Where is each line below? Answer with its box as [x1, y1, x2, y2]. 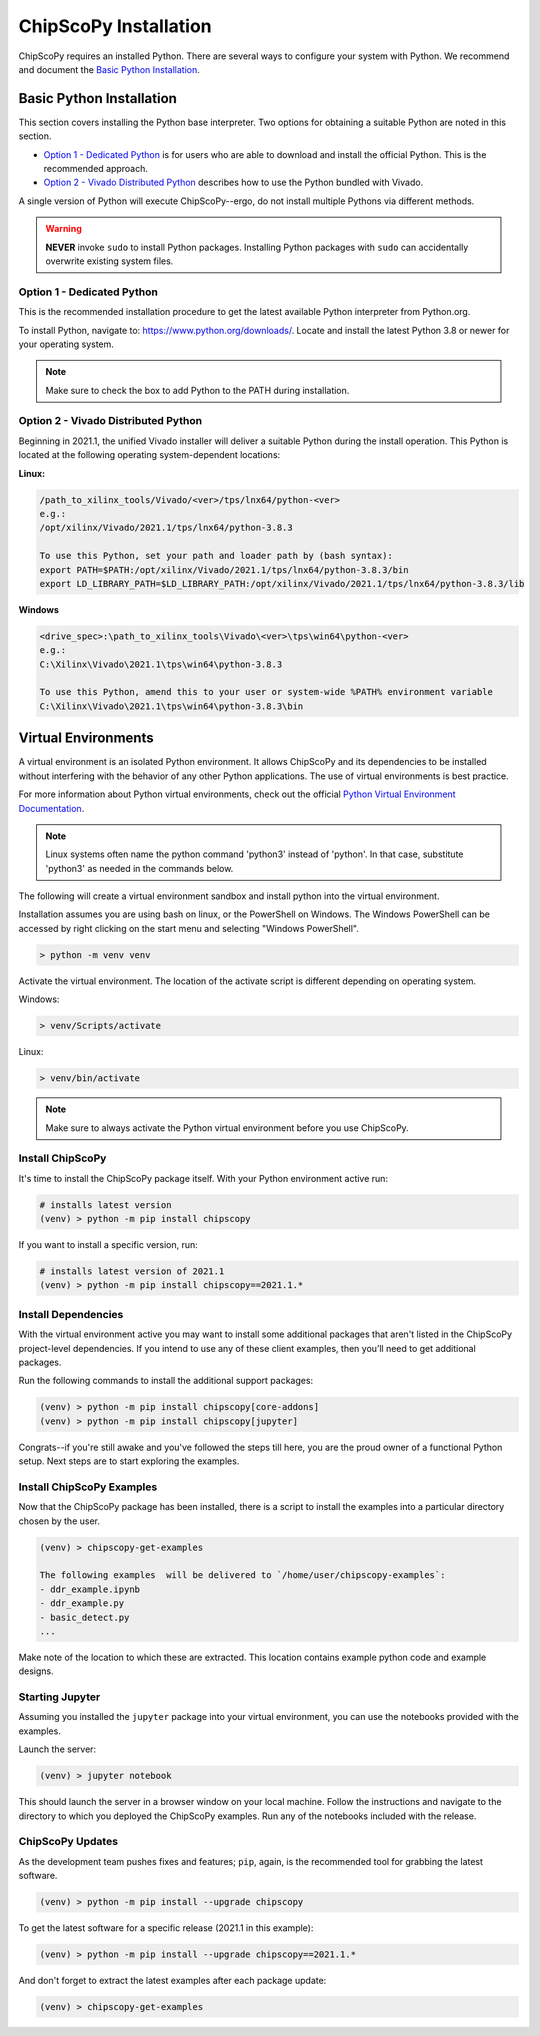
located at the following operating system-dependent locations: [18, 449, 281, 461]
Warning [45, 223, 82, 235]
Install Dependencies [18, 1307, 124, 1321]
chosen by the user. [18, 1515, 100, 1527]
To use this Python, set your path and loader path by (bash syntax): [39, 550, 394, 562]
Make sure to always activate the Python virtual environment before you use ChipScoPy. [45, 1121, 409, 1134]
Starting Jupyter [18, 1690, 101, 1704]
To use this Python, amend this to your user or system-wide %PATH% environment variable [39, 686, 494, 698]
